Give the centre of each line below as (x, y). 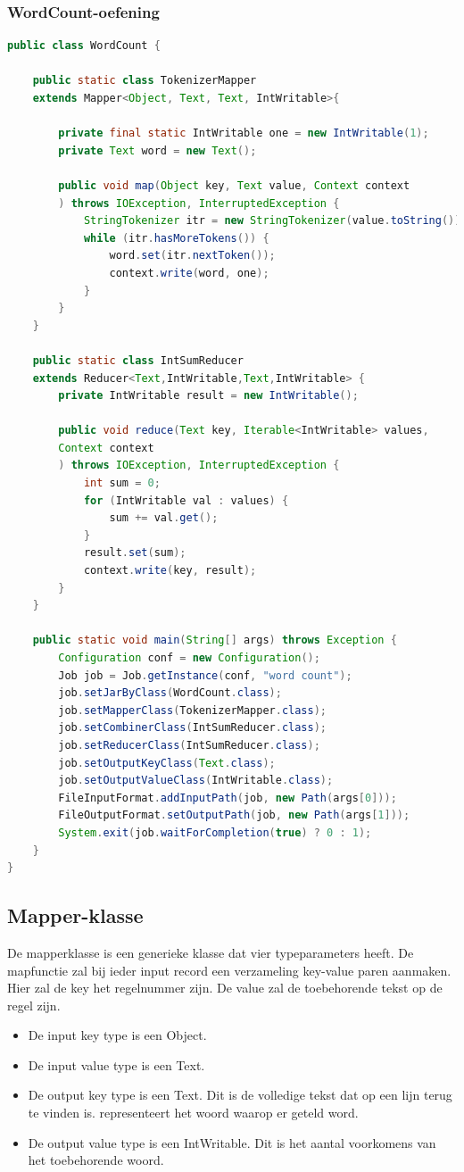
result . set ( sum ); (135, 553)
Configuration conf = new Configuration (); (189, 658)
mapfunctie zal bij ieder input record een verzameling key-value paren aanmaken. (229, 970)
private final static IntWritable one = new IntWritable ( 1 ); (244, 133)
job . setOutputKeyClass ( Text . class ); (167, 763)
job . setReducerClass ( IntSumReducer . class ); (189, 745)
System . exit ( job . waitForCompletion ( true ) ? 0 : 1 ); (215, 832)
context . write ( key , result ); (170, 571)
